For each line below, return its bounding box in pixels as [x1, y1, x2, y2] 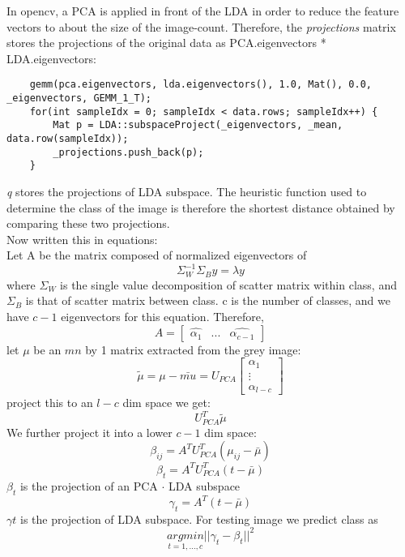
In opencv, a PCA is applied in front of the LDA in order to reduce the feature [6, 2, 399, 19]
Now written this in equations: [6, 230, 158, 247]
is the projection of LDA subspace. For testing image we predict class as [19, 510, 378, 527]
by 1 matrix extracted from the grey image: [85, 341, 301, 358]
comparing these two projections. [6, 215, 170, 232]
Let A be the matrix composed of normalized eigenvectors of [6, 246, 307, 264]
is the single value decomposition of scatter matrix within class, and [60, 276, 397, 293]
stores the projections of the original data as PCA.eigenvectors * [6, 34, 326, 51]
